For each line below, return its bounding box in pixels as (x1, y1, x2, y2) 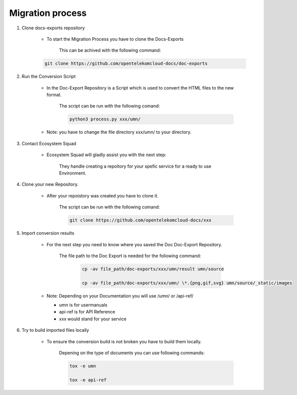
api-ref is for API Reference (59, 309, 116, 315)
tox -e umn (69, 363, 96, 369)
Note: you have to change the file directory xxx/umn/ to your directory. (46, 129, 192, 135)
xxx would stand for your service (59, 316, 127, 322)
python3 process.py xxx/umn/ (69, 116, 141, 122)
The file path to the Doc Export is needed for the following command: (59, 253, 201, 259)
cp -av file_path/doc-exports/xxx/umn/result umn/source (82, 266, 224, 272)
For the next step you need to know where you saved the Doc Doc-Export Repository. (46, 241, 223, 247)
